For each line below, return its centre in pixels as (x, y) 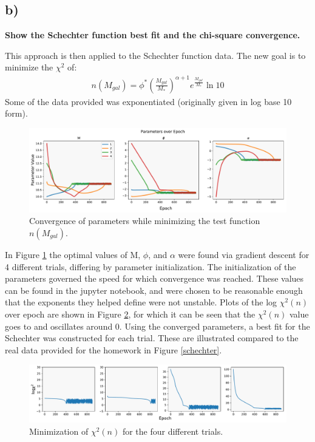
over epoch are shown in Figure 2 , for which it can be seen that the (130, 314)
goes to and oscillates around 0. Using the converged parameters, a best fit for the (157, 326)
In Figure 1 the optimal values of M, (73, 255)
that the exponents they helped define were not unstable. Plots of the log (141, 302)
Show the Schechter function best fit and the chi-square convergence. (153, 35)
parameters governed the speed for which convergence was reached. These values (154, 278)
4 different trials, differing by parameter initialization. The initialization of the (151, 266)
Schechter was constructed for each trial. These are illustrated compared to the (152, 338)
